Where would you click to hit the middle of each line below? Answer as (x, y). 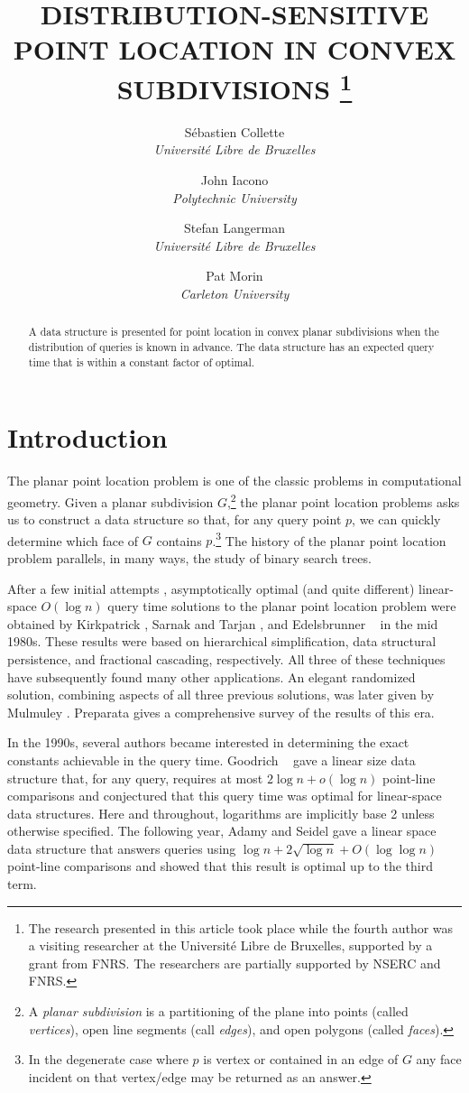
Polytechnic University (234, 197)
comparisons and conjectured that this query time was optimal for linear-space (225, 796)
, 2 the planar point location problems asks (343, 500)
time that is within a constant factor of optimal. (141, 361)
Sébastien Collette (234, 131)
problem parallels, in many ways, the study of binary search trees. (189, 557)
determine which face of (73, 540)
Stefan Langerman (234, 228)
